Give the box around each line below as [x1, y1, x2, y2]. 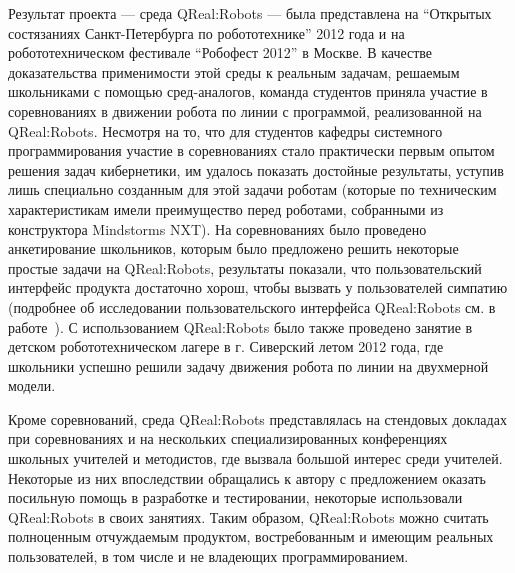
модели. [8, 375, 56, 396]
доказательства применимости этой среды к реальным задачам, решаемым [8, 61, 460, 82]
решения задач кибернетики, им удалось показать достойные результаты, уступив [8, 159, 504, 180]
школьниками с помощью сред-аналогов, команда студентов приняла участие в [8, 81, 488, 102]
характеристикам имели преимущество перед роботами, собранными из [8, 198, 444, 219]
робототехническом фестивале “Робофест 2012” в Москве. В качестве [8, 42, 433, 63]
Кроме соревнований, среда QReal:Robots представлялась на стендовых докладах [8, 408, 507, 429]
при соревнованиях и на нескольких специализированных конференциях [8, 428, 448, 449]
